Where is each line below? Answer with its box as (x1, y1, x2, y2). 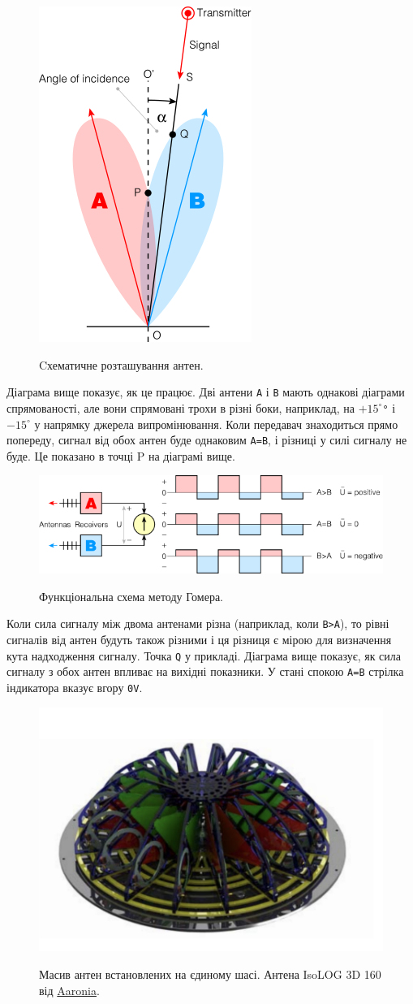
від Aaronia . (39, 981, 100, 998)
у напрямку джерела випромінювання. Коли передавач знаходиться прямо (34, 415, 398, 432)
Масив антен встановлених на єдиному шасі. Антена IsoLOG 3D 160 (39, 965, 381, 982)
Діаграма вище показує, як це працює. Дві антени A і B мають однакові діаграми (6, 383, 405, 400)
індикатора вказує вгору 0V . (6, 678, 143, 695)
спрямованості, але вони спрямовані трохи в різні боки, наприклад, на (6, 399, 355, 416)
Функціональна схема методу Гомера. (39, 587, 224, 604)
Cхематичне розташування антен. (39, 356, 204, 373)
